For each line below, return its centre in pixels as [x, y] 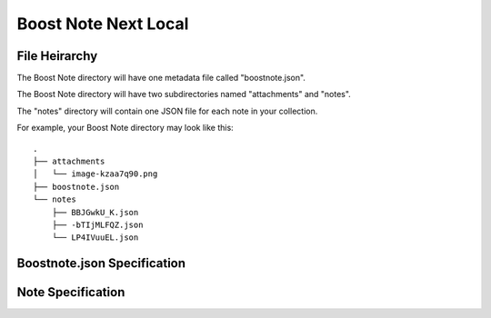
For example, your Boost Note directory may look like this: [125, 128]
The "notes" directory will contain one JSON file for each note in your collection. [167, 111]
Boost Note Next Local [103, 24]
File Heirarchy [57, 56]
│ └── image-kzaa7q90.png [95, 174]
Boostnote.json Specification [101, 263]
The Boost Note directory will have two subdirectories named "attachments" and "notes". [184, 94]
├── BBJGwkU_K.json [95, 212]
